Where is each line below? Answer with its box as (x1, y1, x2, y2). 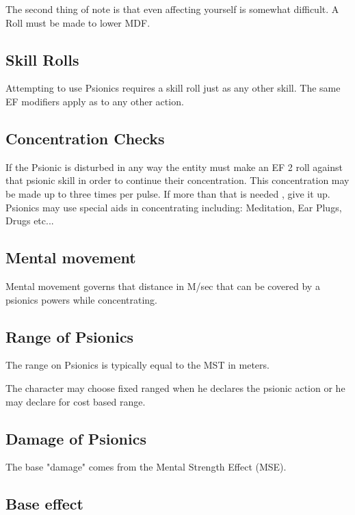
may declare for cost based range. (5, 394, 146, 408)
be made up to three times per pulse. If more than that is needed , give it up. (5, 186, 330, 200)
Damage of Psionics (5, 427, 146, 449)
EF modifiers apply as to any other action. (5, 94, 184, 108)
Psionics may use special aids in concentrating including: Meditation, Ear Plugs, (5, 200, 342, 214)
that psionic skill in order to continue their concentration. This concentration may (5, 173, 350, 187)
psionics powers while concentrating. (5, 292, 157, 306)
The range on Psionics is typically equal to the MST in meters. (5, 358, 269, 372)
